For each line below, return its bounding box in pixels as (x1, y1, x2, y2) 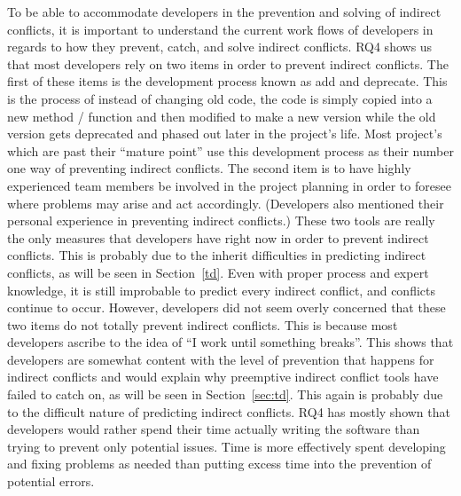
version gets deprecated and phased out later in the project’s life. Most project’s (7, 124, 442, 143)
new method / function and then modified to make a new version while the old (7, 106, 436, 125)
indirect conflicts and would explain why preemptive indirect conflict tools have (7, 367, 439, 386)
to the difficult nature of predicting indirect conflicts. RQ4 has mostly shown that (7, 402, 450, 421)
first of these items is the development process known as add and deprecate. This (7, 72, 448, 91)
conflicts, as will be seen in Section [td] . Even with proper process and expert (7, 263, 429, 281)
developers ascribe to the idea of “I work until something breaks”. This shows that (7, 333, 454, 351)
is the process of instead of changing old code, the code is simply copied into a (7, 89, 433, 107)
